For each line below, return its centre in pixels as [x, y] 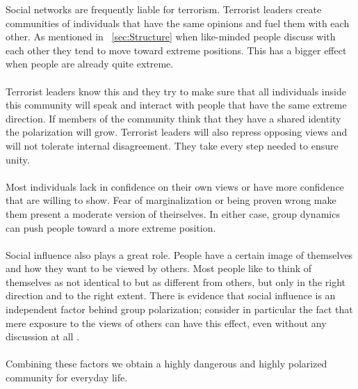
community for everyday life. [67, 378]
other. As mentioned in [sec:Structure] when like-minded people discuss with [171, 37]
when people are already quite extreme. [90, 64]
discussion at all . [43, 336]
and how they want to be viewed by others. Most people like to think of [159, 268]
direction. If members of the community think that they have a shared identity [173, 118]
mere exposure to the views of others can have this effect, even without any [166, 323]
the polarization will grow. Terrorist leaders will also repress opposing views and [177, 132]
